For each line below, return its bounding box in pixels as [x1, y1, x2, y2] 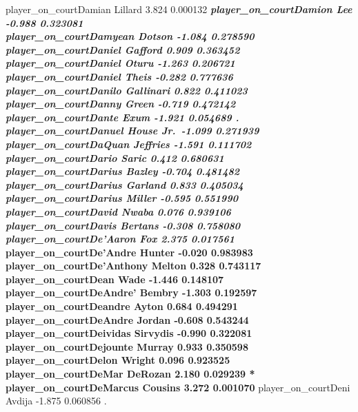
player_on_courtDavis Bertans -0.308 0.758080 [6, 218, 241, 232]
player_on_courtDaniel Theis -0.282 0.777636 [6, 69, 233, 83]
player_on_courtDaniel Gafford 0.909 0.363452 [6, 42, 240, 56]
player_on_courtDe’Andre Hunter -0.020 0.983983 [6, 245, 253, 259]
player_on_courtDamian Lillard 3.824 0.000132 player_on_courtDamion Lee [6, 2, 352, 16]
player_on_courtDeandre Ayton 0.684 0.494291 [6, 299, 238, 313]
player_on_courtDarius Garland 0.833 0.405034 [6, 177, 243, 192]
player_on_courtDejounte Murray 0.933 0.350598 [6, 339, 248, 353]
